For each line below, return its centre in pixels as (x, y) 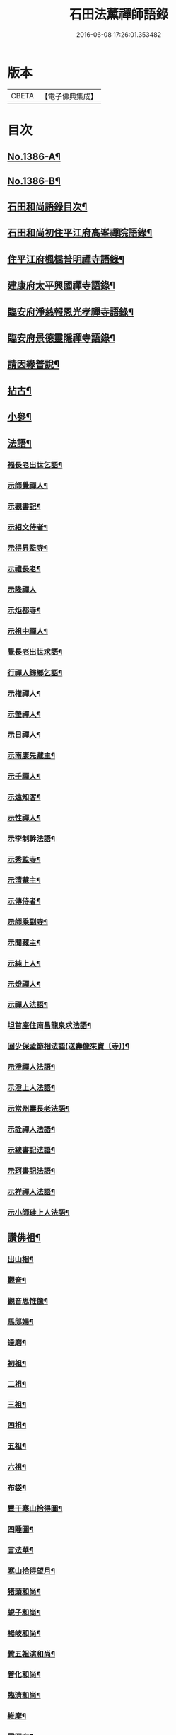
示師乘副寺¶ (28, 922)
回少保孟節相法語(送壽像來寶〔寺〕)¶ (68, 1046)
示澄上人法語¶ (31, 1088)
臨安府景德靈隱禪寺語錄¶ (61, 338)
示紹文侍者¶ (28, 527)
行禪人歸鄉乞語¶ (35, 672)
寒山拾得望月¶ (31, 1571)
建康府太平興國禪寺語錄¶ (61, 286)
